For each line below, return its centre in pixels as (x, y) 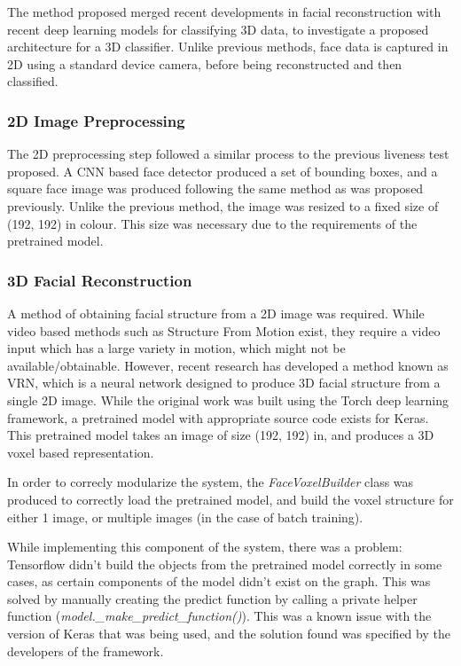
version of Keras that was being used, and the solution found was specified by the (229, 634)
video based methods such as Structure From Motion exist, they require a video (224, 330)
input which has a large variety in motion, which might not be (176, 348)
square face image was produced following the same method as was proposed (215, 188)
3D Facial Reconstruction (100, 280)
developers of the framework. (86, 650)
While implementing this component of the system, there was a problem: (205, 547)
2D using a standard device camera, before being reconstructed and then (205, 63)
